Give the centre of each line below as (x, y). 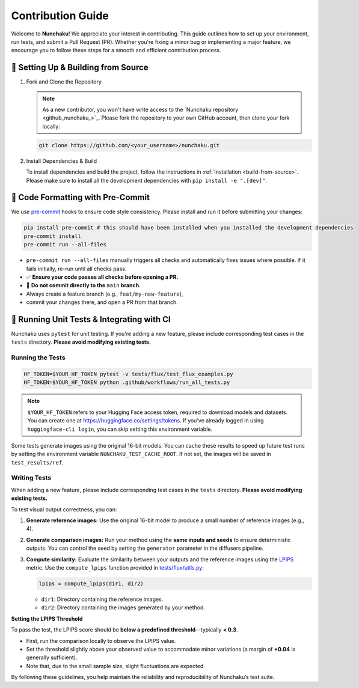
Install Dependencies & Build (62, 161)
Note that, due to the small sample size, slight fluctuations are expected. (116, 666)
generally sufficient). (52, 657)
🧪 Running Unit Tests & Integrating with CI (91, 319)
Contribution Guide (60, 16)
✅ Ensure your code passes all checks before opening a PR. (102, 277)
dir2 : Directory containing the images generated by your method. (123, 607)
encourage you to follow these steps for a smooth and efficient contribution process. (116, 50)
